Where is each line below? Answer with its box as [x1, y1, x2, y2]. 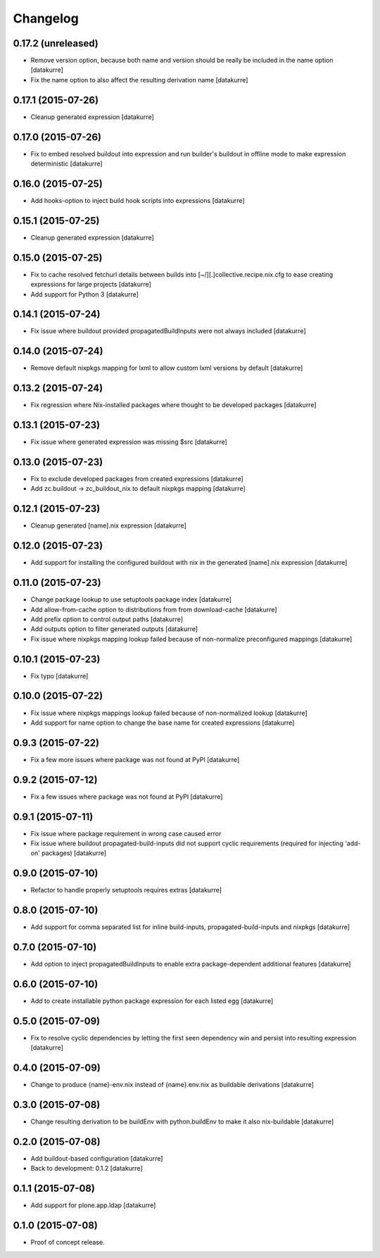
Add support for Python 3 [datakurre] [30, 289, 139, 299]
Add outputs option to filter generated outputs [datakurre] [30, 625, 198, 633]
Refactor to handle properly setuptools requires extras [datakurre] [30, 886, 222, 895]
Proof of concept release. [30, 1238, 105, 1247]
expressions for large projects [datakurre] [30, 280, 151, 289]
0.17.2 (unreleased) [13, 37, 99, 49]
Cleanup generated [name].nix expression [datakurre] [30, 521, 186, 530]
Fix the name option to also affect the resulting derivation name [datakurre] [30, 75, 248, 84]
